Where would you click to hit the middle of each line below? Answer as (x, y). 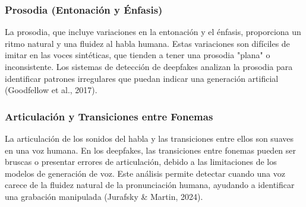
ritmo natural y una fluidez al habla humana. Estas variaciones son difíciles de (147, 43)
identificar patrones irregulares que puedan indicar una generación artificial (142, 78)
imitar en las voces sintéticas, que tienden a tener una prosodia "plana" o (138, 55)
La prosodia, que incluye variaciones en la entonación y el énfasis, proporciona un (153, 32)
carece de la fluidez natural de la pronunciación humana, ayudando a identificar (150, 185)
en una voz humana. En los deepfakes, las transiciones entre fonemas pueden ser (151, 150)
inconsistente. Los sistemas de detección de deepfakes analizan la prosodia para (149, 66)
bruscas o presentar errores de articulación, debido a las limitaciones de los (141, 162)
